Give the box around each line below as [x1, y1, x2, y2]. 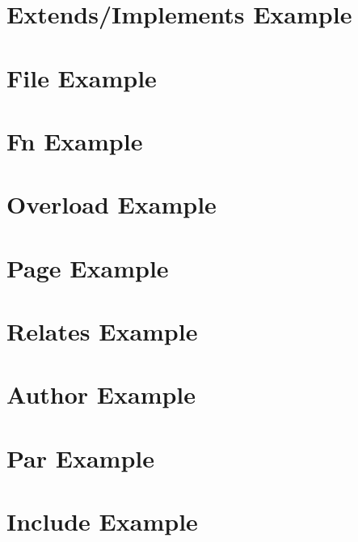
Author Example [6, 378, 196, 411]
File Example [6, 61, 157, 94]
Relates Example [6, 315, 198, 348]
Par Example [6, 441, 154, 474]
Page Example [6, 251, 169, 284]
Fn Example [6, 124, 143, 157]
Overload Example [6, 188, 217, 221]
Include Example [6, 505, 198, 538]
